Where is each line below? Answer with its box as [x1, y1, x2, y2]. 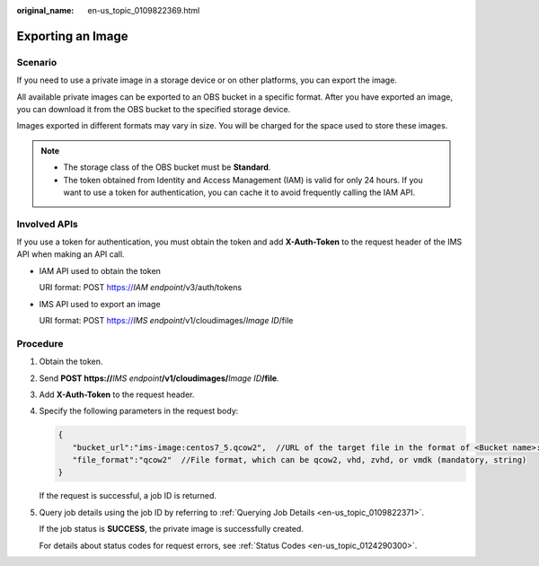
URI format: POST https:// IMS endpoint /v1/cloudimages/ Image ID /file [39, 314, 294, 325]
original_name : [16, 5, 75, 15]
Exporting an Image [16, 28, 128, 44]
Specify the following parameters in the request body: [39, 405, 239, 417]
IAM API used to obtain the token [39, 265, 162, 276]
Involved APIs [16, 217, 78, 230]
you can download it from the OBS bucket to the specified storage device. [16, 103, 291, 114]
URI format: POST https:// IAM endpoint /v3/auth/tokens [39, 282, 243, 293]
